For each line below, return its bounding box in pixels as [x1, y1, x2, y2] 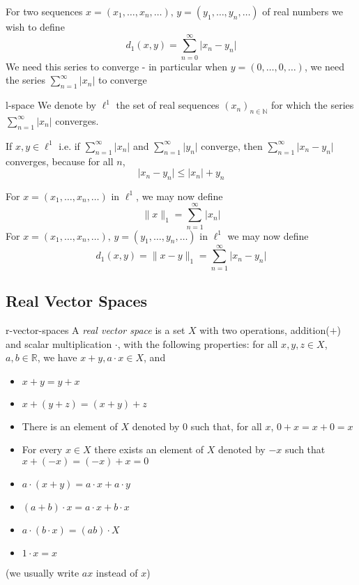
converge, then [201, 138, 263, 153]
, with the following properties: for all [117, 336, 278, 351]
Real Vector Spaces [6, 290, 148, 312]
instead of [96, 565, 138, 579]
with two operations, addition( [199, 322, 330, 337]
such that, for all [190, 418, 262, 433]
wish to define [6, 20, 65, 33]
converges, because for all [6, 153, 114, 168]
